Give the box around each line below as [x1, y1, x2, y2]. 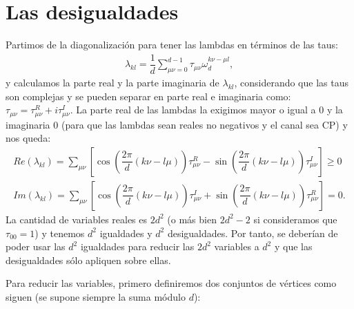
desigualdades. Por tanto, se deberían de [167, 225, 338, 240]
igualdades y [99, 225, 153, 240]
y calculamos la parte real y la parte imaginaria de [6, 75, 219, 90]
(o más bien [167, 212, 217, 226]
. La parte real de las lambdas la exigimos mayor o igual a [70, 102, 316, 117]
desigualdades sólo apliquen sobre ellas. [6, 252, 171, 267]
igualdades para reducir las [80, 239, 195, 254]
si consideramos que [253, 212, 337, 226]
